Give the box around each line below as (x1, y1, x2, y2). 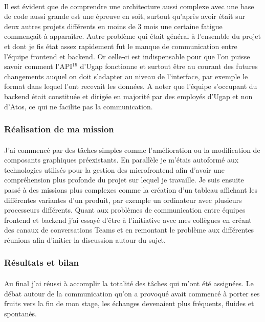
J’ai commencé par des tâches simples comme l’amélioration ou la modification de (4, 144, 260, 155)
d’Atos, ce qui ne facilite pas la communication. (4, 101, 153, 111)
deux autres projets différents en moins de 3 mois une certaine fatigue (4, 20, 223, 31)
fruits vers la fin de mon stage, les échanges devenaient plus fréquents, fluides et (4, 298, 254, 309)
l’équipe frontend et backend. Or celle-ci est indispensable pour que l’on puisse (4, 51, 250, 61)
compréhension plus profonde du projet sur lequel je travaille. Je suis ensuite (4, 174, 244, 185)
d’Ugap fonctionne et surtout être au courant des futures (80, 61, 258, 72)
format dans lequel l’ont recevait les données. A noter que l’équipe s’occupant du (4, 81, 257, 91)
